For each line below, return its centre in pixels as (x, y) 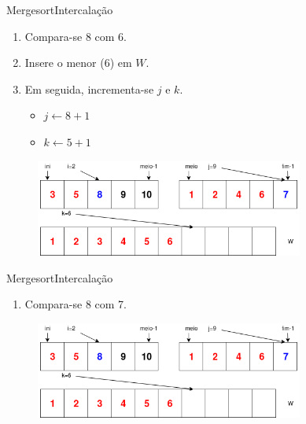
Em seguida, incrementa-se (89, 88)
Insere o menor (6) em (78, 63)
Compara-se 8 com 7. (76, 304)
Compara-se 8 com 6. (76, 36)
